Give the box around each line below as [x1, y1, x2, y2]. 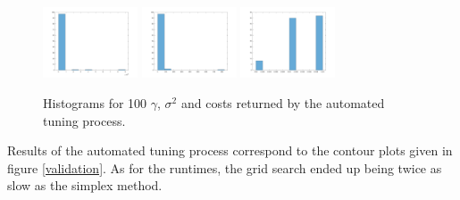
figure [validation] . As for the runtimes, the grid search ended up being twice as [7, 158, 442, 177]
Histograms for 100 [43, 93, 147, 112]
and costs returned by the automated [180, 93, 385, 112]
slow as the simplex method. [7, 176, 163, 195]
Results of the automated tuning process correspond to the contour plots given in [7, 141, 453, 160]
